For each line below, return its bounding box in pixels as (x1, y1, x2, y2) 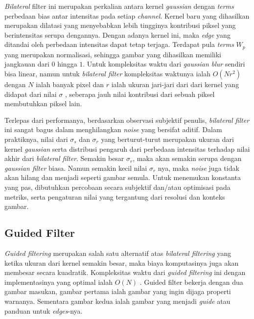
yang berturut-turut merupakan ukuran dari (101, 134, 234, 144)
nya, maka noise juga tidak (158, 162, 239, 173)
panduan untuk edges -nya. (4, 305, 83, 316)
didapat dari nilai (4, 89, 57, 99)
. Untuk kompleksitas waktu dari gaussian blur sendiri (83, 59, 245, 69)
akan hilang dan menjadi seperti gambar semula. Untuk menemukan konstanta (4, 172, 241, 182)
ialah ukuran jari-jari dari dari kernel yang (111, 79, 239, 90)
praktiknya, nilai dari (4, 134, 68, 144)
